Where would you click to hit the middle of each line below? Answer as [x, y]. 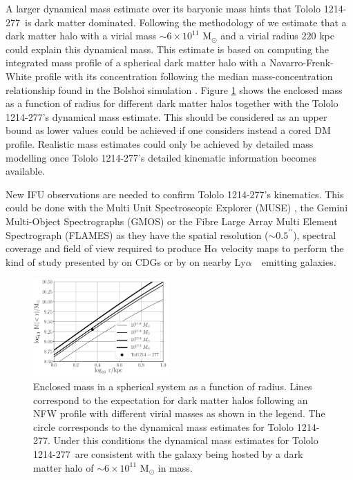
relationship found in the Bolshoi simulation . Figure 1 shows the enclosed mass [174, 89]
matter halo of [64, 467]
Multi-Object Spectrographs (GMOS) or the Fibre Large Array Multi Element [172, 221]
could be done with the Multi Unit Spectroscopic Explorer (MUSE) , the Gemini [177, 208]
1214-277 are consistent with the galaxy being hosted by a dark [168, 453]
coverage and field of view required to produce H [109, 248]
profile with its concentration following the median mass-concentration [184, 76]
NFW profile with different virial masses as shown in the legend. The [179, 413]
